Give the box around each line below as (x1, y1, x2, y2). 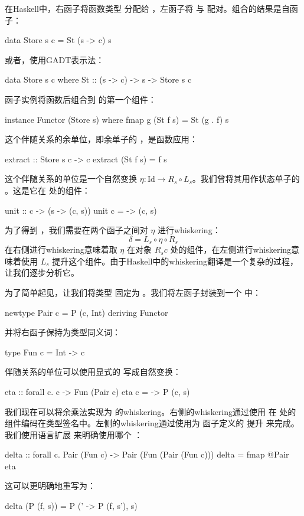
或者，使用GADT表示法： (5, 53, 104, 66)
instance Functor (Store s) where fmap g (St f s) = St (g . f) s (5, 113, 229, 125)
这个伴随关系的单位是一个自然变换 (5, 172, 137, 185)
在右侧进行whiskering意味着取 (5, 243, 117, 256)
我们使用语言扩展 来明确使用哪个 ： (5, 428, 143, 440)
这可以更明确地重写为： (5, 479, 96, 492)
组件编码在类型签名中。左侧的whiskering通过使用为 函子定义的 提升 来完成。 (5, 417, 299, 429)
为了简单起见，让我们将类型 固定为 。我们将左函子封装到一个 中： (5, 286, 261, 298)
